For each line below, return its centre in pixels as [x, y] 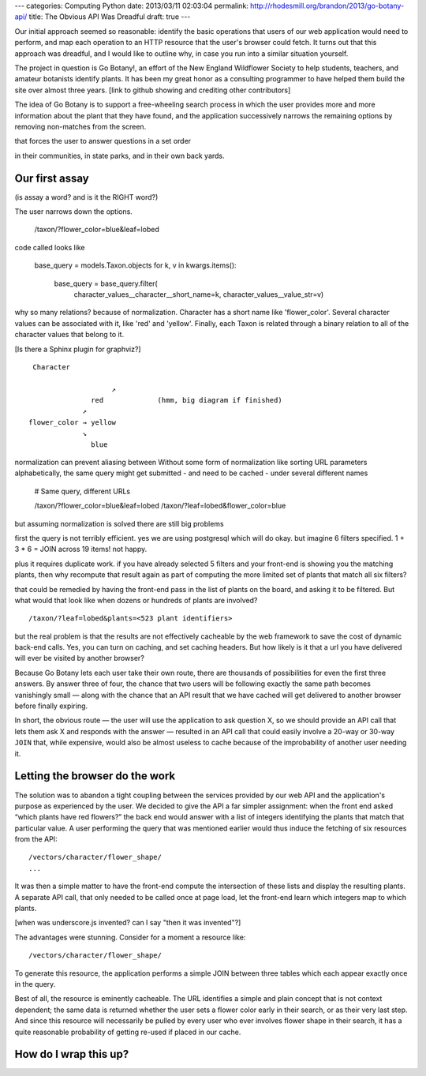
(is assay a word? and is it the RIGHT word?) [86, 197]
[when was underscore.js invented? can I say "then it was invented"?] [128, 923]
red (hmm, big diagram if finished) [187, 400]
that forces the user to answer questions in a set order [103, 141]
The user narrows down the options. [74, 211]
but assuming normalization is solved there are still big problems [119, 523]
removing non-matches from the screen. [80, 126]
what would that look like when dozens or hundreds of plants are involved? [136, 600]
